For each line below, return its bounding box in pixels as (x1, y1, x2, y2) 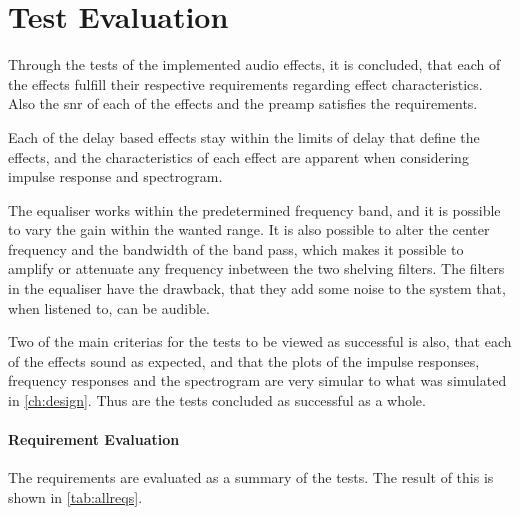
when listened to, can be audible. (8, 297, 210, 318)
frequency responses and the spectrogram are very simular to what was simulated (8, 370, 507, 391)
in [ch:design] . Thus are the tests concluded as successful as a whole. (8, 390, 426, 411)
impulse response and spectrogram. (8, 166, 223, 187)
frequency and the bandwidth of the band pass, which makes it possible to (8, 238, 464, 259)
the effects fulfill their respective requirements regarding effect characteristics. (8, 73, 483, 94)
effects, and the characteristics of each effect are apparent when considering (8, 146, 469, 167)
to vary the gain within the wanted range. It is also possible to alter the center (8, 219, 490, 240)
